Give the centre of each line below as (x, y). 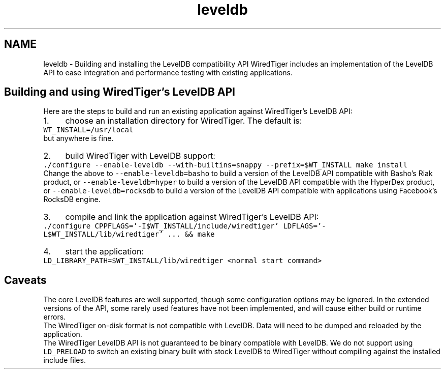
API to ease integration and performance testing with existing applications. (168, 72)
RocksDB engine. (72, 199)
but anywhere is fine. (78, 138)
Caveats (25, 280)
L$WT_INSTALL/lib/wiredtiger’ (103, 234)
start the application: (105, 252)
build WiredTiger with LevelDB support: (140, 156)
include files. (65, 360)
